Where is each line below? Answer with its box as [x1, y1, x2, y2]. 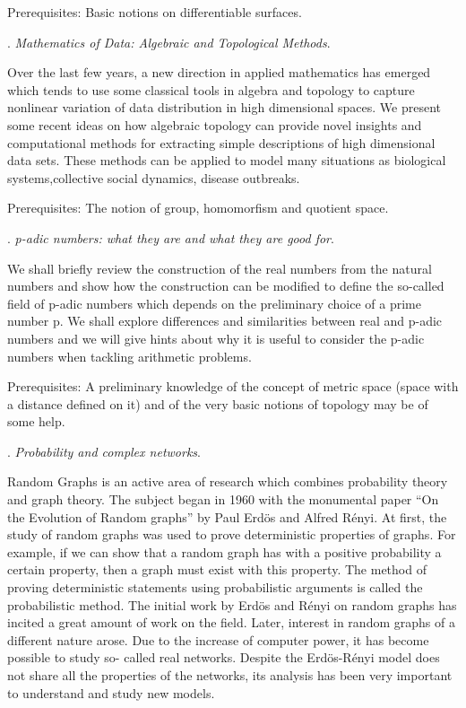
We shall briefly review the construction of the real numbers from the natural [7, 258, 432, 277]
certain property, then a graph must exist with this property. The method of [7, 560, 427, 579]
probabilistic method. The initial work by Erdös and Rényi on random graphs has [7, 595, 457, 614]
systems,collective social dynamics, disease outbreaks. [7, 168, 300, 187]
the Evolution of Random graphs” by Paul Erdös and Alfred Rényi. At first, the [7, 507, 447, 526]
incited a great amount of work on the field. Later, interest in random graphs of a [7, 613, 455, 632]
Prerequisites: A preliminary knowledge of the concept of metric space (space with [7, 377, 459, 396]
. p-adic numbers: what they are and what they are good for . [7, 228, 334, 247]
